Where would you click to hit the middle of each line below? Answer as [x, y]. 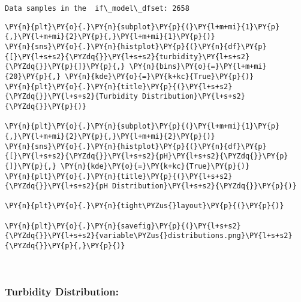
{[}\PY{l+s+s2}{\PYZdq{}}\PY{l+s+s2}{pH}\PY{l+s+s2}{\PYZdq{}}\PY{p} [147, 156]
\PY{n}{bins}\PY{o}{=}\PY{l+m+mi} [198, 67]
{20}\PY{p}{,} [33, 76]
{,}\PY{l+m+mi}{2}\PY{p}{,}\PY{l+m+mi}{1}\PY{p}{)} [110, 37]
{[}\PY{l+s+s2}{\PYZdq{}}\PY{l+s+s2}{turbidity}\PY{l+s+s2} [127, 57]
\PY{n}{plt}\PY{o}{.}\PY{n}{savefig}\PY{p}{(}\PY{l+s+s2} [123, 226]
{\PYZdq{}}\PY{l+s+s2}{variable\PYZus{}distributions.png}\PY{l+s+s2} [149, 236]
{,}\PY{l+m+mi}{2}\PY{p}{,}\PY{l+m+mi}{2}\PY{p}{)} [110, 136]
